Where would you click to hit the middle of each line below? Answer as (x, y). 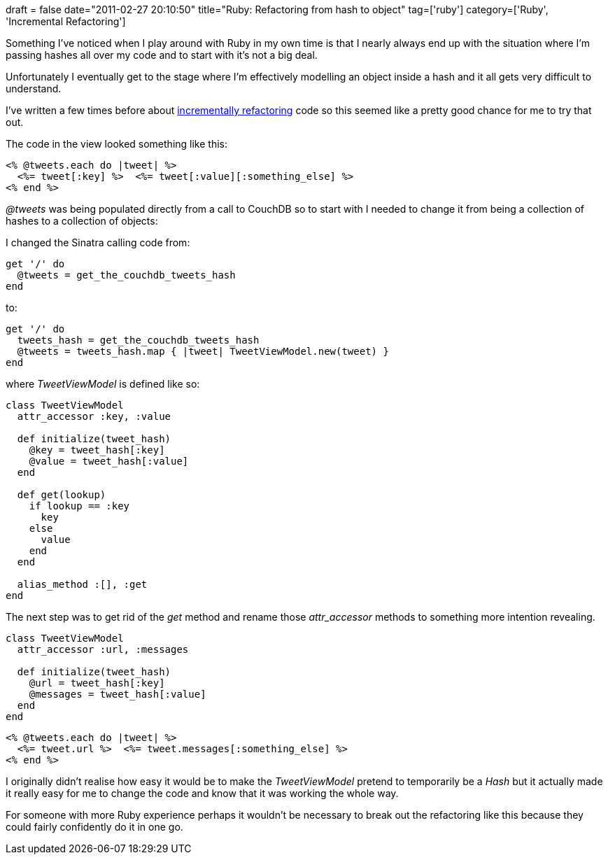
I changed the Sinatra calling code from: (98, 242)
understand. (34, 89)
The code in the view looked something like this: (116, 144)
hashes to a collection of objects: (82, 221)
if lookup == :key (79, 506)
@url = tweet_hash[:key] (97, 683)
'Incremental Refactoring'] (66, 21)
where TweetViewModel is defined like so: (103, 384)
